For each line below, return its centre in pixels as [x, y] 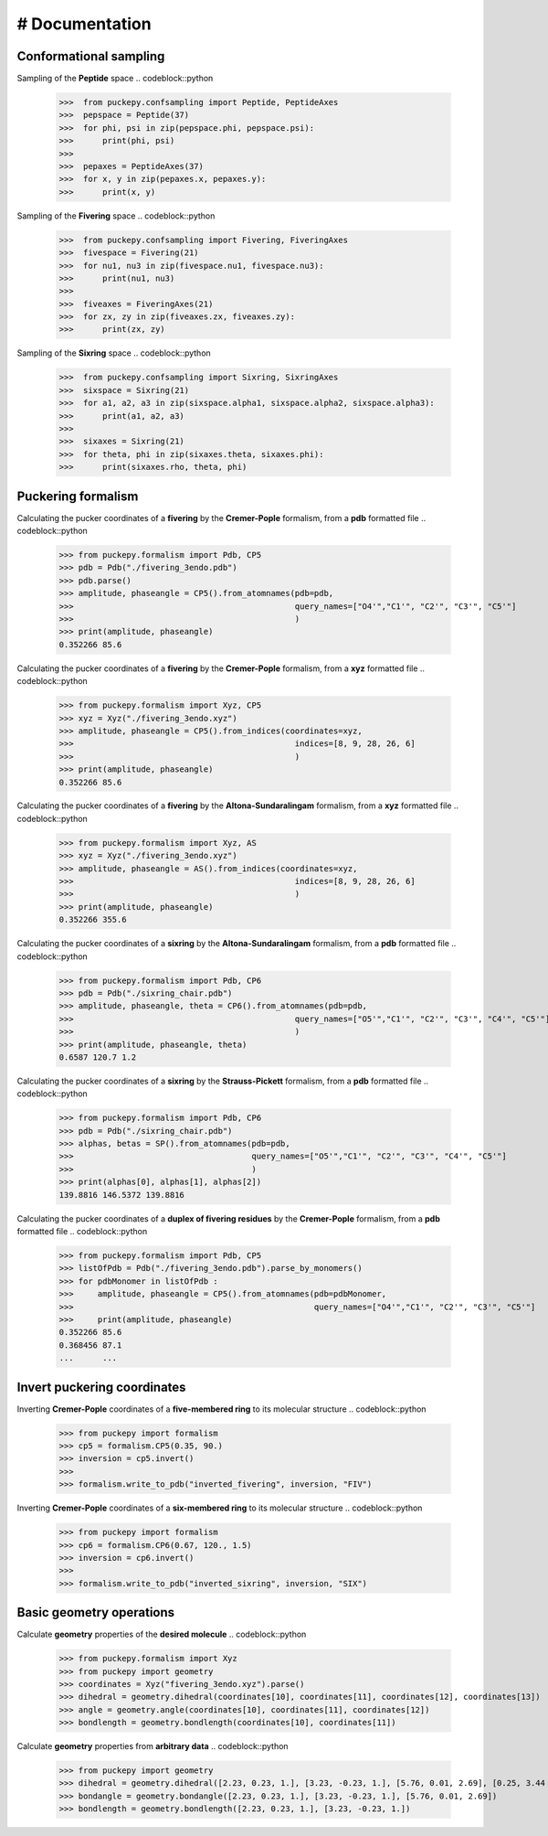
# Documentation [84, 24]
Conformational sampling [91, 56]
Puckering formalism [78, 496]
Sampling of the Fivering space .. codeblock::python [116, 216]
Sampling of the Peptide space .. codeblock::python [115, 79]
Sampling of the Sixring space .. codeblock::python [114, 353]
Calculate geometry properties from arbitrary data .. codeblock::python [153, 1746]
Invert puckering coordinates [101, 1387]
